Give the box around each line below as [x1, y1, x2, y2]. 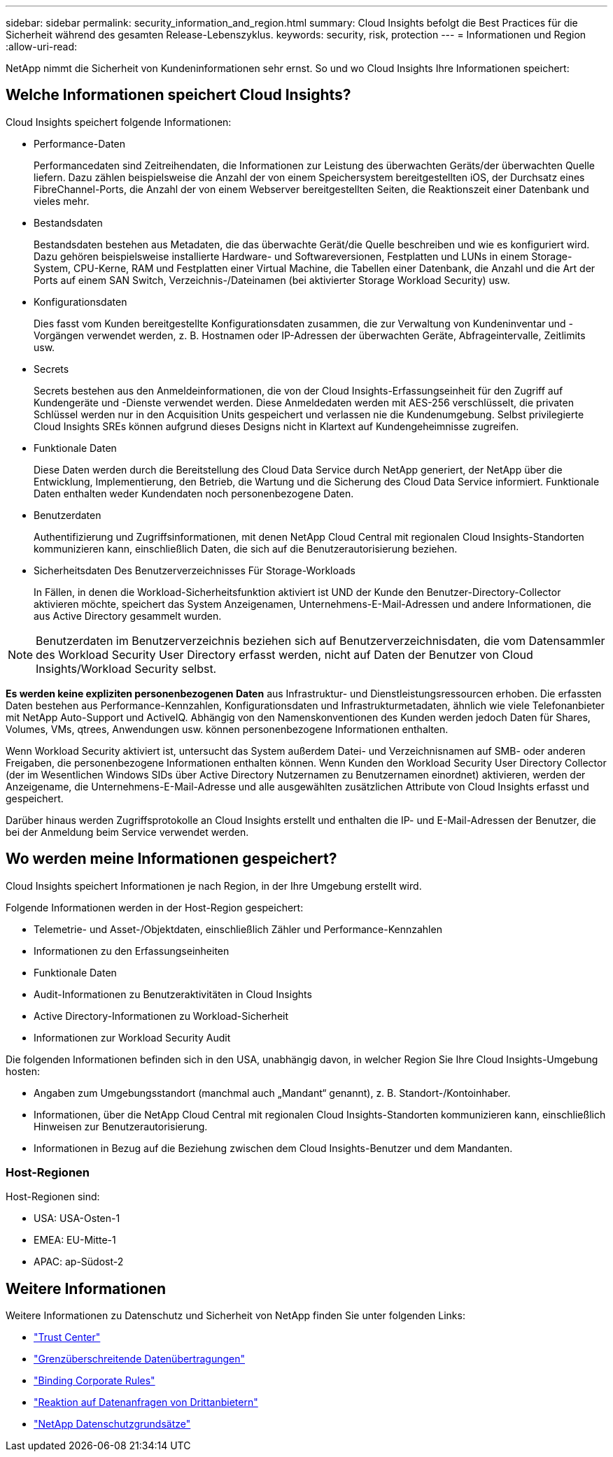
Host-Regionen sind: [6, 1191, 100, 1203]
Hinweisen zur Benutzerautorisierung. [34, 1120, 208, 1132]
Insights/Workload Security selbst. [36, 661, 217, 676]
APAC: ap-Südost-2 [34, 1256, 124, 1268]
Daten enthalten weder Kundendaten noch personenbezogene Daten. [34, 487, 354, 499]
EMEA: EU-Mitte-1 [34, 1234, 116, 1246]
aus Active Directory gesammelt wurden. [34, 609, 222, 622]
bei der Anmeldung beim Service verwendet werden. [6, 825, 249, 838]
